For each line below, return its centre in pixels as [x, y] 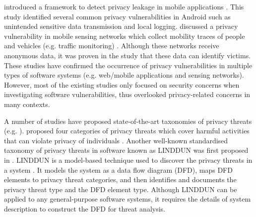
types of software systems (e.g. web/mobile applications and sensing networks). [124, 75]
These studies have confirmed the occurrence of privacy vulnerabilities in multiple [128, 65]
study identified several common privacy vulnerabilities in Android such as [117, 16]
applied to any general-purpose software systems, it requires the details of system [128, 199]
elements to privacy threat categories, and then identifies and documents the [120, 179]
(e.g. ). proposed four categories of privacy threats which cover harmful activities [127, 131]
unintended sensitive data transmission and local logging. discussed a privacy [121, 26]
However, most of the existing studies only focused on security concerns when [122, 84]
